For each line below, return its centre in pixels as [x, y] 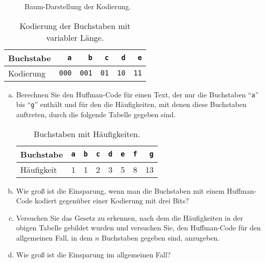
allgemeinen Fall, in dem [54, 237]
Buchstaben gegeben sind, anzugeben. [161, 237]
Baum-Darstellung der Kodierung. [78, 6]
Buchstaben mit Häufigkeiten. [87, 134]
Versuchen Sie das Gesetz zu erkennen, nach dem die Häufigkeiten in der [129, 217]
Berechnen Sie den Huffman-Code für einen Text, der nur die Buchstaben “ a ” [137, 94]
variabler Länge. [75, 37]
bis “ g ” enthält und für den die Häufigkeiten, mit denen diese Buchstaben [131, 104]
